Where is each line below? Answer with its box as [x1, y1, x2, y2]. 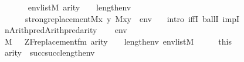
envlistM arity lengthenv [28, 1, 131, 13]
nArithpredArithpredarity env [4, 24, 127, 36]
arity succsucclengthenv [4, 46, 95, 59]
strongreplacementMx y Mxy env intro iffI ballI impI [25, 12, 240, 24]
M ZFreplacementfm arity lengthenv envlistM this [4, 35, 232, 47]
